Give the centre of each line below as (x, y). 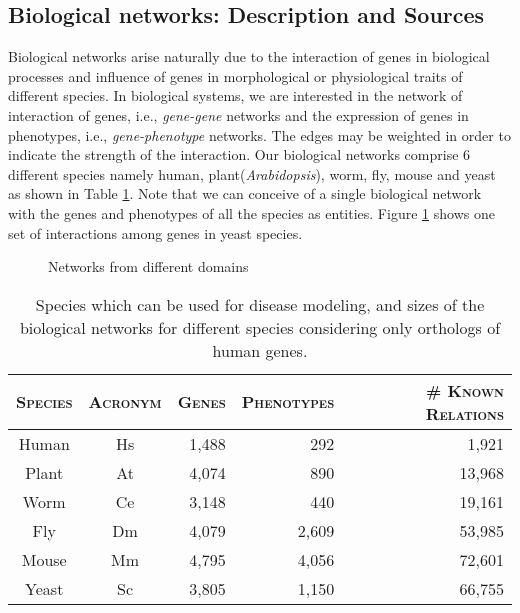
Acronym (125, 402)
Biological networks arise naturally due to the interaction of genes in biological (249, 56)
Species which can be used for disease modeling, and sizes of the (260, 304)
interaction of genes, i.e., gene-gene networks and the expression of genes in (238, 114)
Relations (464, 413)
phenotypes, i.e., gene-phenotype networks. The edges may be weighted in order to (259, 134)
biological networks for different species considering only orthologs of (260, 327)
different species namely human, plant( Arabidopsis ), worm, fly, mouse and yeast (252, 173)
